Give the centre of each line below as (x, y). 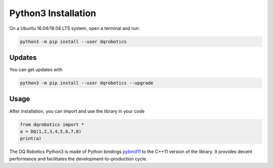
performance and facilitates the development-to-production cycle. (78, 158)
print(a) (31, 138)
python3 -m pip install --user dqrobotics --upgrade (87, 83)
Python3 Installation (53, 13)
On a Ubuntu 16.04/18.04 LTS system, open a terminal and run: (75, 28)
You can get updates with (36, 70)
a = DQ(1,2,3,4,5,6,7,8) (51, 131)
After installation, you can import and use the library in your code (77, 111)
